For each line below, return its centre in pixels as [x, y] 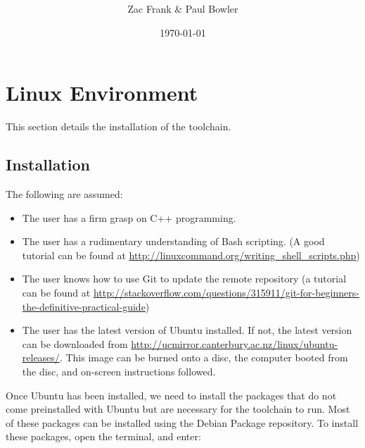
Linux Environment [102, 93]
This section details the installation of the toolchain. [119, 126]
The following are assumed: [64, 194]
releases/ [41, 357]
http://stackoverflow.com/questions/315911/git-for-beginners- [226, 293]
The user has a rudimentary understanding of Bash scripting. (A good [173, 241]
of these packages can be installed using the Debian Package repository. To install [182, 422]
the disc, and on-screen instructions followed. [119, 371]
